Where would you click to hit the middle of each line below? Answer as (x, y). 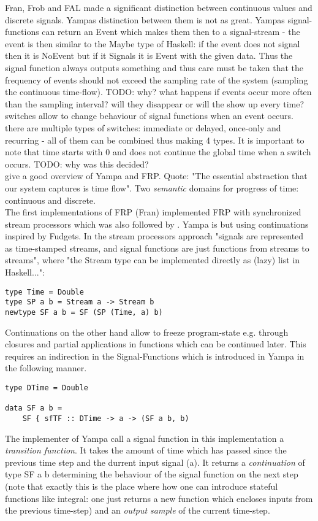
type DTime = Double (47, 388)
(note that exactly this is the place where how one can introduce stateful (142, 486)
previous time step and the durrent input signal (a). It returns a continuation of (155, 462)
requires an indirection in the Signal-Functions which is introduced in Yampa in (155, 356)
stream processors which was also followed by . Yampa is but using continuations (157, 224)
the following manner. (46, 368)
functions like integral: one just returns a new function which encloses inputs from (159, 498)
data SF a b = (34, 408)
